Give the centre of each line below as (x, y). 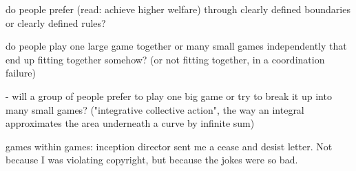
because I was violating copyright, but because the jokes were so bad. (152, 160)
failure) (21, 73)
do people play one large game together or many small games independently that (176, 46)
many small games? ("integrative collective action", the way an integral (155, 109)
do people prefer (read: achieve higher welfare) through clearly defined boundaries (178, 9)
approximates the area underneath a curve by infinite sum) (130, 123)
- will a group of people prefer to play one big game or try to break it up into (169, 95)
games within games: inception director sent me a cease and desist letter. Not (169, 146)
